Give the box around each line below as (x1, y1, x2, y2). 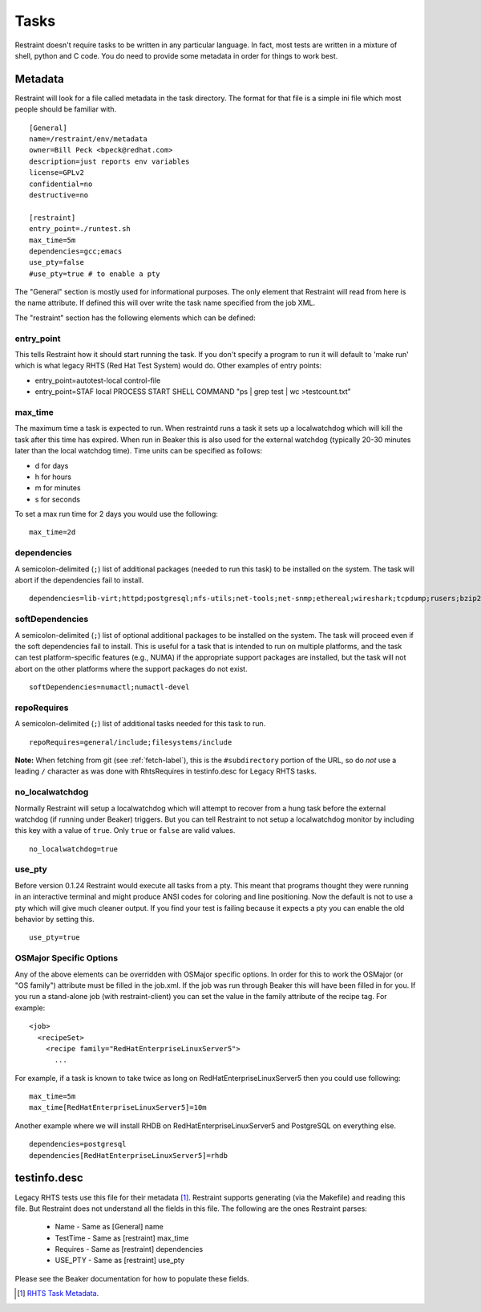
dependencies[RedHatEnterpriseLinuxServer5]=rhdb (29, 1151, 228, 1160)
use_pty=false (29, 258, 84, 267)
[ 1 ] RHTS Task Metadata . (17, 1289, 99, 1298)
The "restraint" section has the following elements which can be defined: (14, 313, 256, 323)
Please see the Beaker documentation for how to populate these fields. (14, 1273, 249, 1283)
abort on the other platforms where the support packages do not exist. (14, 664, 248, 673)
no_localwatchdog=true (29, 844, 119, 854)
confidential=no (29, 179, 93, 189)
